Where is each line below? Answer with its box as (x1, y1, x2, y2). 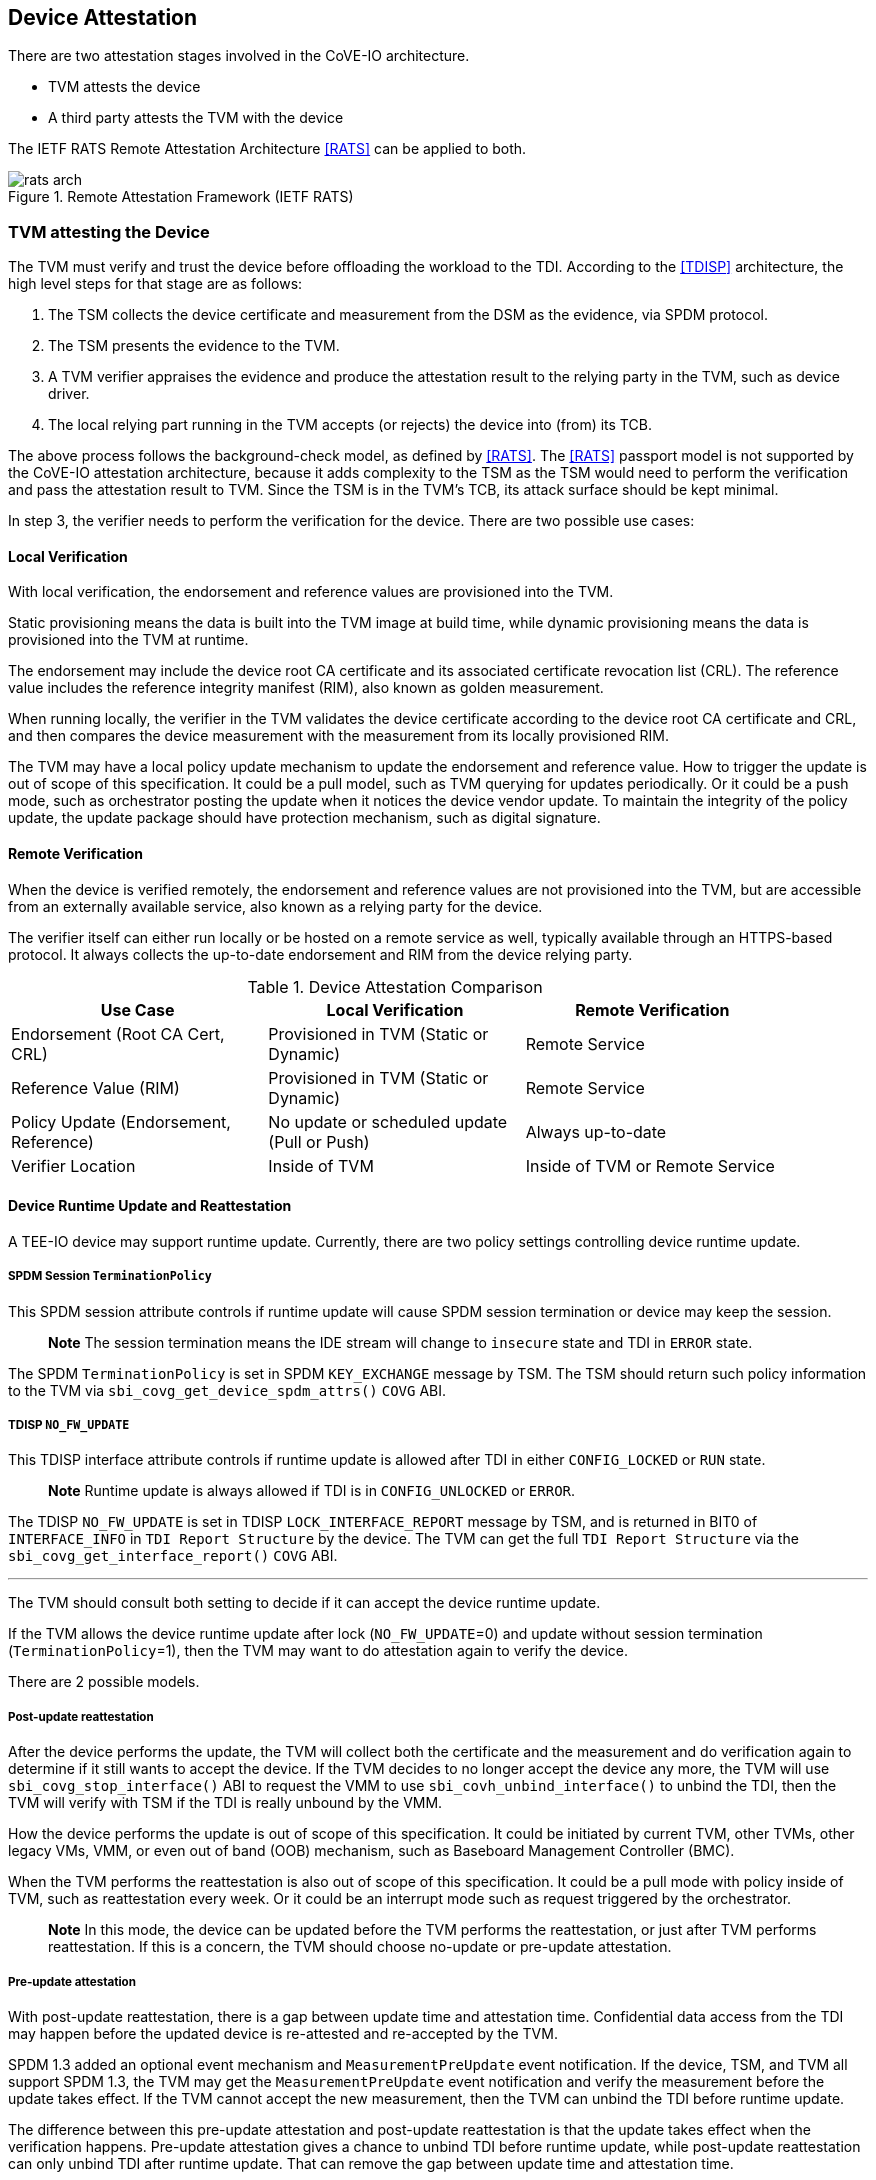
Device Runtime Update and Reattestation (8, 1197, 292, 1215)
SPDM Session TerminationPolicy (8, 1269, 212, 1284)
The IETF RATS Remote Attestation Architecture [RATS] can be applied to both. (8, 140, 527, 158)
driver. (48, 385, 90, 403)
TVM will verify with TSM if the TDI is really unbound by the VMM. (8, 1794, 443, 1812)
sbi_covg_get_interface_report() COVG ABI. (8, 1547, 338, 1565)
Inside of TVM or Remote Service (525, 1155, 775, 1176)
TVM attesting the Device (8, 221, 210, 242)
